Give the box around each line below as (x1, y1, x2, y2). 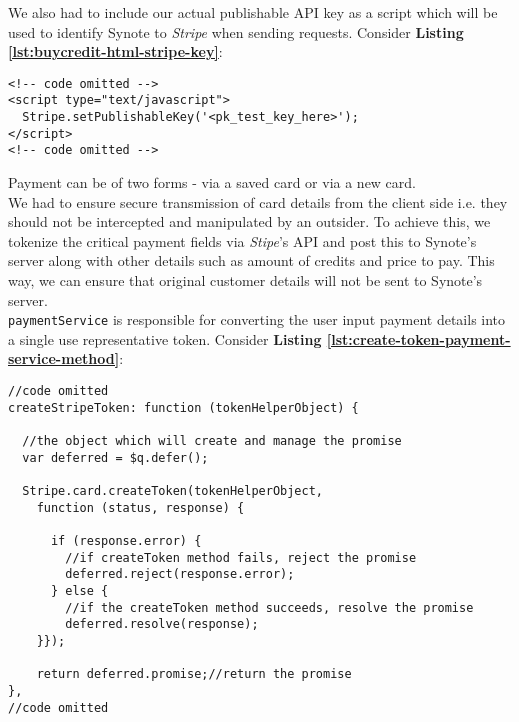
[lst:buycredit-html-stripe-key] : (8, 41, 223, 62)
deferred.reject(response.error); (65, 567, 295, 582)
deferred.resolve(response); (65, 617, 259, 632)
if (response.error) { (50, 533, 202, 548)
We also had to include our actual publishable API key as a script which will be (8, 2, 498, 22)
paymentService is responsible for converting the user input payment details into (8, 309, 506, 330)
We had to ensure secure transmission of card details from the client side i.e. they (8, 191, 508, 212)
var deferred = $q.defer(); (22, 450, 209, 465)
